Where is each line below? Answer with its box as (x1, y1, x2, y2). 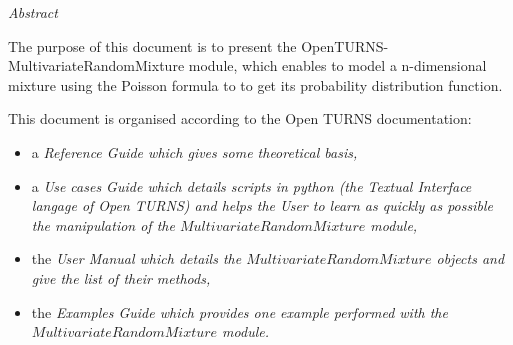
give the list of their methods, (31, 267, 211, 288)
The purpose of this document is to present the (8, 35, 297, 56)
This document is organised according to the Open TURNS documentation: (8, 108, 472, 129)
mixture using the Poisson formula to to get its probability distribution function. (8, 74, 503, 95)
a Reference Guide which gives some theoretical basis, (31, 141, 358, 162)
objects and (436, 248, 505, 269)
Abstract (8, 2, 58, 22)
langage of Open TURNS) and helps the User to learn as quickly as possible (31, 195, 493, 216)
